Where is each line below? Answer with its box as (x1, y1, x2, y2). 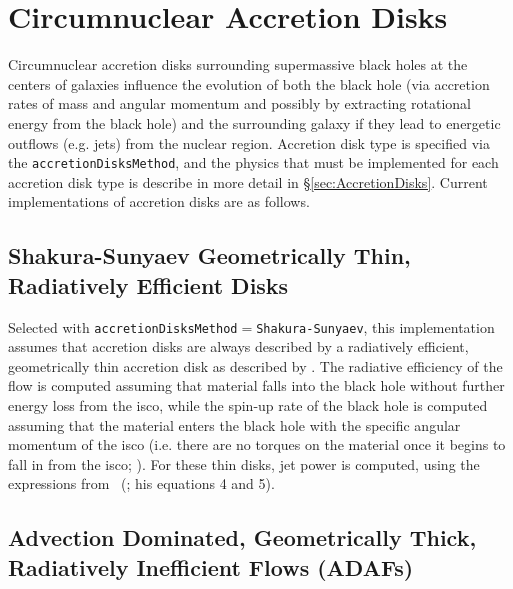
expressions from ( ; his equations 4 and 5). (8, 473, 275, 494)
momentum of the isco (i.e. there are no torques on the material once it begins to (8, 434, 506, 455)
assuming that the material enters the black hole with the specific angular (8, 414, 461, 435)
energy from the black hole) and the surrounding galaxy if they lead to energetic (8, 112, 501, 133)
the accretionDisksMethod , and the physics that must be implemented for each (8, 152, 499, 173)
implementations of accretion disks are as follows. (8, 191, 310, 212)
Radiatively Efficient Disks (8, 269, 289, 300)
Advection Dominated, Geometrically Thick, (8, 522, 477, 553)
